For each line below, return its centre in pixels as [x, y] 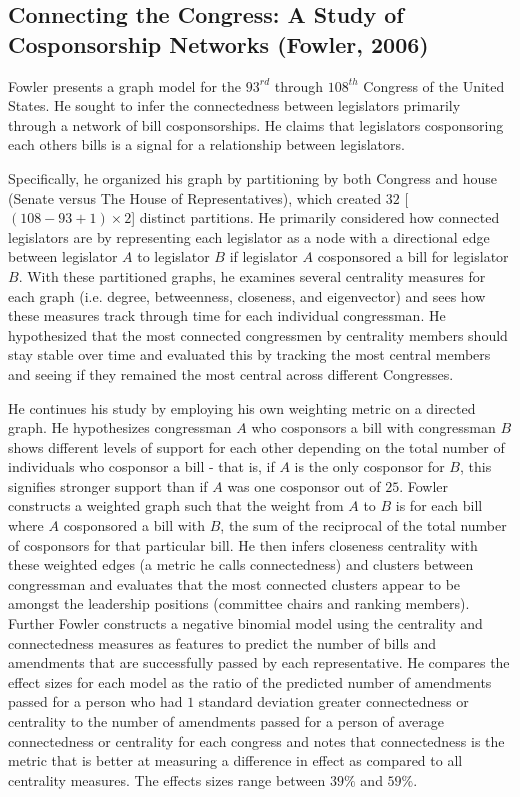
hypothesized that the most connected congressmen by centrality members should [258, 334]
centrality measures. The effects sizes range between [167, 779]
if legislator [263, 256]
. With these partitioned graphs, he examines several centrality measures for [252, 275]
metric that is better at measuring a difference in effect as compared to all [235, 760]
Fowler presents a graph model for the [125, 85]
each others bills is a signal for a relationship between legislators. [206, 144]
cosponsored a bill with [134, 525]
